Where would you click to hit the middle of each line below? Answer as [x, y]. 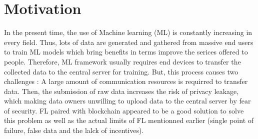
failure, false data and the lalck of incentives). [74, 130]
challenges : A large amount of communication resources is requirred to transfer [126, 81]
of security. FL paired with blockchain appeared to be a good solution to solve [124, 110]
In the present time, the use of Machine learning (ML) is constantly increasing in [128, 32]
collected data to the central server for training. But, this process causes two [121, 71]
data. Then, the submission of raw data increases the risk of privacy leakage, [121, 91]
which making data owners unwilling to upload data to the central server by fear [127, 101]
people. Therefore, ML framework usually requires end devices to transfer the [122, 61]
